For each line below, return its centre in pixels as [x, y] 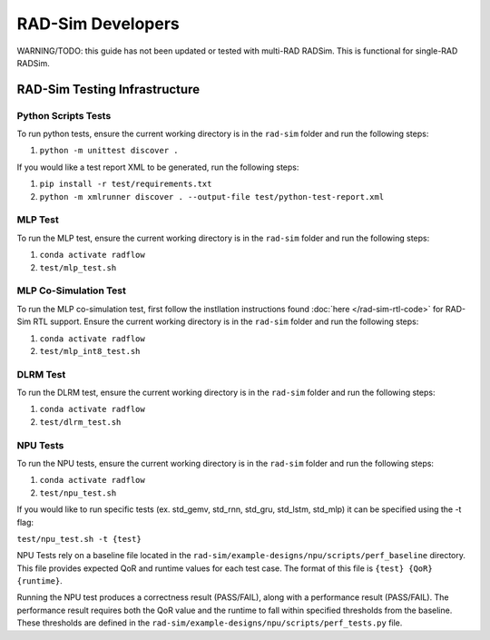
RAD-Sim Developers [98, 24]
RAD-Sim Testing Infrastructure [108, 89]
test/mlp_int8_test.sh [90, 351]
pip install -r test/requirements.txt [126, 184]
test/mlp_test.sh [78, 267]
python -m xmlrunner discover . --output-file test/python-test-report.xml [212, 197]
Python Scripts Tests [64, 115]
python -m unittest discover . [109, 151]
